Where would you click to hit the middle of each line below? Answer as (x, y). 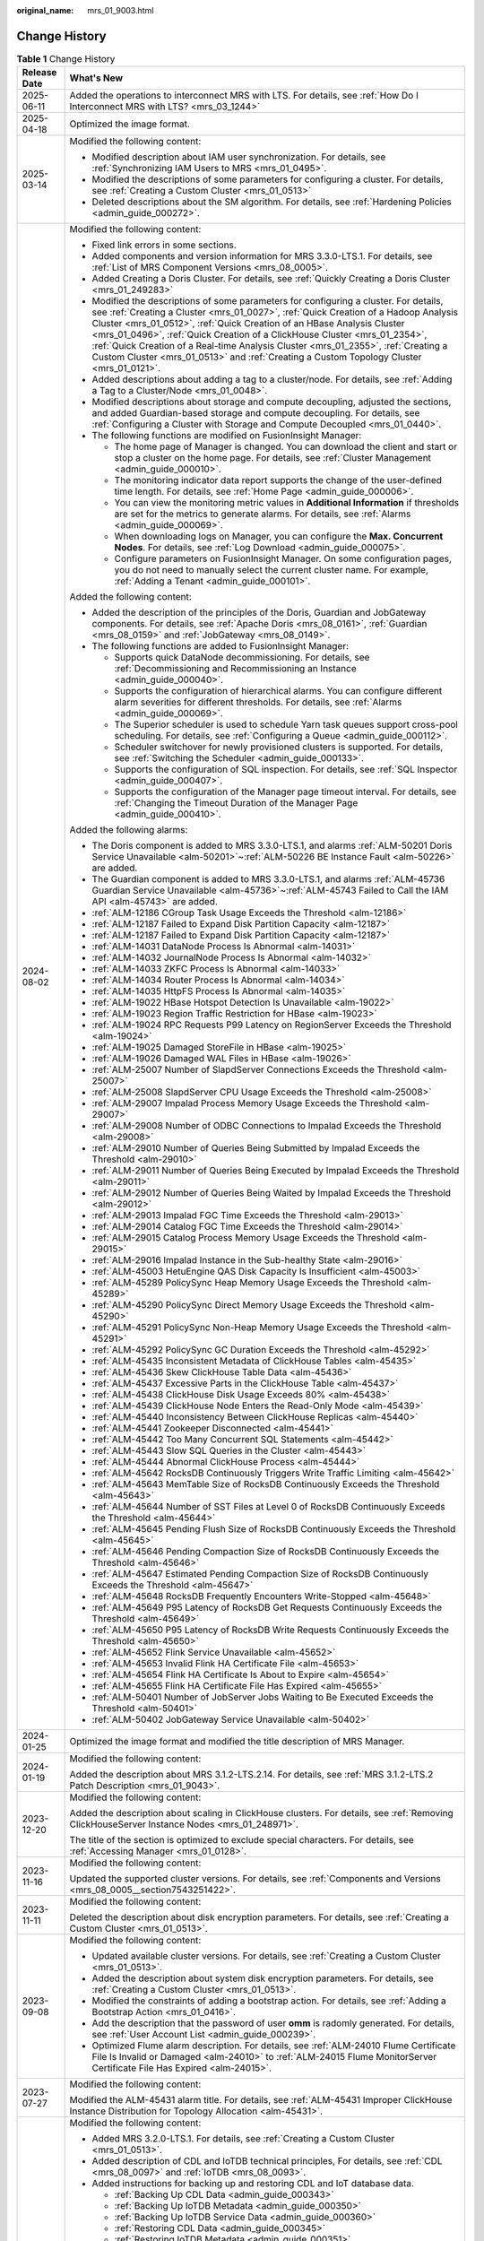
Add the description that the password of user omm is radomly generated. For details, (273, 2023)
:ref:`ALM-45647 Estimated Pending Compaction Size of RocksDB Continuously (260, 1574)
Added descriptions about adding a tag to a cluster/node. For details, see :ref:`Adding (272, 379)
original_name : (45, 10)
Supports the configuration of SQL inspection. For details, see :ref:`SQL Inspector (286, 769)
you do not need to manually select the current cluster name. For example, (272, 570)
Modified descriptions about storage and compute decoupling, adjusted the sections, (272, 402)
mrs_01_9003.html (121, 10)
